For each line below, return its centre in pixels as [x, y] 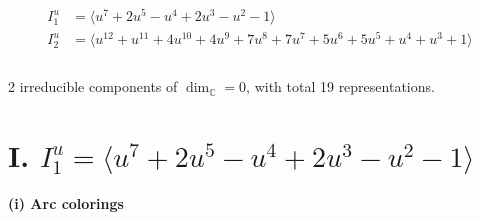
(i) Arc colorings [66, 203]
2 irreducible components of [93, 86]
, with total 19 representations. [340, 86]
